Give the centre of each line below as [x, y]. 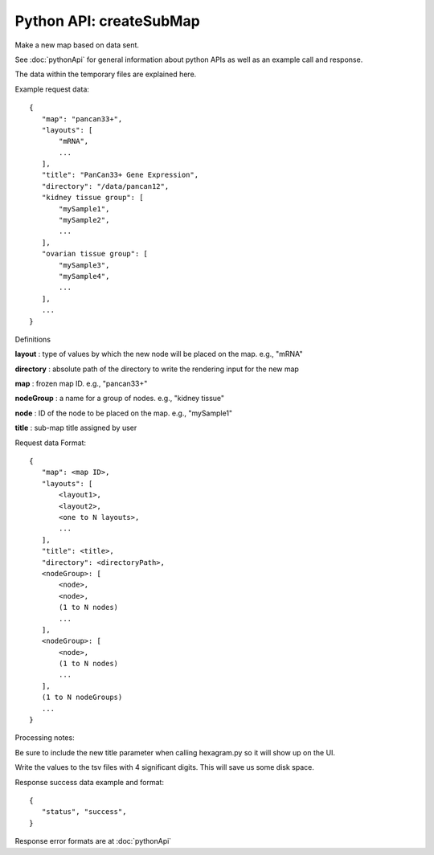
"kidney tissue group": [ [92, 198]
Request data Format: [51, 443]
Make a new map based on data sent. [77, 45]
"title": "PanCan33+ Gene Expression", [120, 175]
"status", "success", [84, 812]
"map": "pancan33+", [82, 119]
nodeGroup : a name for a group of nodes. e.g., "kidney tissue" [120, 399]
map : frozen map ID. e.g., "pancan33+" [81, 384]
